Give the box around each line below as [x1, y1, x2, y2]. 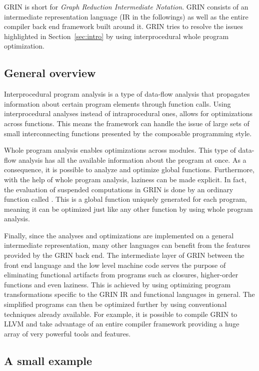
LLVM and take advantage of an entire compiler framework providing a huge [4, 318, 239, 329]
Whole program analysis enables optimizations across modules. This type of [4, 145, 236, 155]
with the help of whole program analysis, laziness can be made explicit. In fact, [4, 174, 246, 184]
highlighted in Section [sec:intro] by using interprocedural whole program [4, 31, 229, 41]
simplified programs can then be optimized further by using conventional [4, 299, 227, 309]
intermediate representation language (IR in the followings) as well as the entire [4, 11, 248, 22]
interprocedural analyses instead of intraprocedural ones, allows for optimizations [4, 108, 252, 119]
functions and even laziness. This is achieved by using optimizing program [4, 279, 231, 289]
